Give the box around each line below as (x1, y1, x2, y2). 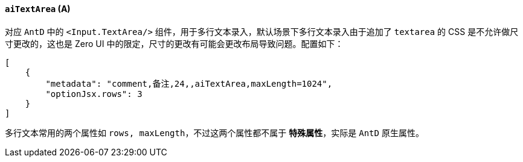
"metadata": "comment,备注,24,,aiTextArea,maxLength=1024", (45, 78, 333, 89)
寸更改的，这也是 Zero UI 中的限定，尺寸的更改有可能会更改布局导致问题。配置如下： (5, 38, 344, 49)
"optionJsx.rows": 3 (45, 89, 143, 99)
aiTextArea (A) (5, 4, 71, 14)
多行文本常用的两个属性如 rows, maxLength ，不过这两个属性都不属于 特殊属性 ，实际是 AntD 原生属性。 (5, 127, 424, 138)
